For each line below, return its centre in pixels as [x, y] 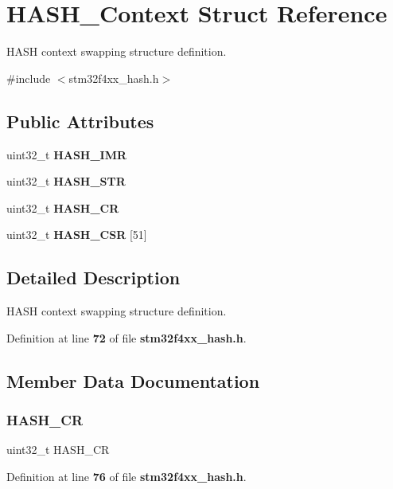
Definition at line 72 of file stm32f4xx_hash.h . [126, 337]
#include [29, 78]
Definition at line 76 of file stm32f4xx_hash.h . [126, 476]
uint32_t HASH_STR [66, 181]
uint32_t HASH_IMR [67, 154]
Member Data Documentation [133, 380]
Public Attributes [80, 121]
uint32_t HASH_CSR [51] [77, 235]
